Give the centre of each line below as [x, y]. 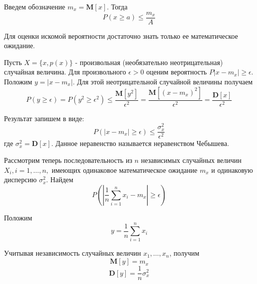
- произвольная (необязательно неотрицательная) [149, 62]
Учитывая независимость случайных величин [73, 253]
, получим [184, 253]
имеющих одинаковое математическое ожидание [124, 170]
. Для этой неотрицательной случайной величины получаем [163, 82]
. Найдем [60, 179]
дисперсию [20, 179]
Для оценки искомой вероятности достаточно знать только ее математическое [121, 35]
